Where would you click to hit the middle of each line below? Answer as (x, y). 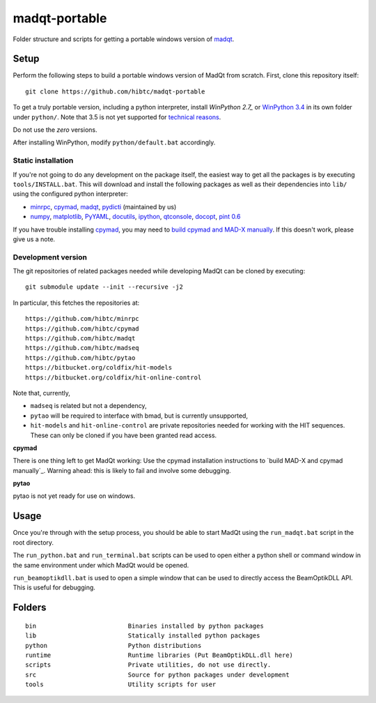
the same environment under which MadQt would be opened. (101, 565)
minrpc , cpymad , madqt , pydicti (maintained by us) (103, 206)
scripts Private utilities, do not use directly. (148, 665)
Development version (50, 257)
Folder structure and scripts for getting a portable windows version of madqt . (124, 39)
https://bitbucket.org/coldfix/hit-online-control (113, 377)
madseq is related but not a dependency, (88, 406)
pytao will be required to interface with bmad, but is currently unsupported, (139, 416)
